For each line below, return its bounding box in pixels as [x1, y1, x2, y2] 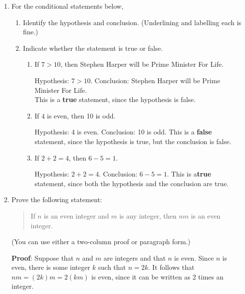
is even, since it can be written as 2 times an [91, 271, 224, 281]
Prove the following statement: [11, 194, 102, 205]
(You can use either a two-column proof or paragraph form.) [11, 236, 191, 247]
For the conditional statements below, [11, 1, 123, 11]
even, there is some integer [11, 262, 91, 272]
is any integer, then [119, 210, 177, 220]
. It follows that [148, 262, 195, 272]
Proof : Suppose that [11, 252, 74, 263]
